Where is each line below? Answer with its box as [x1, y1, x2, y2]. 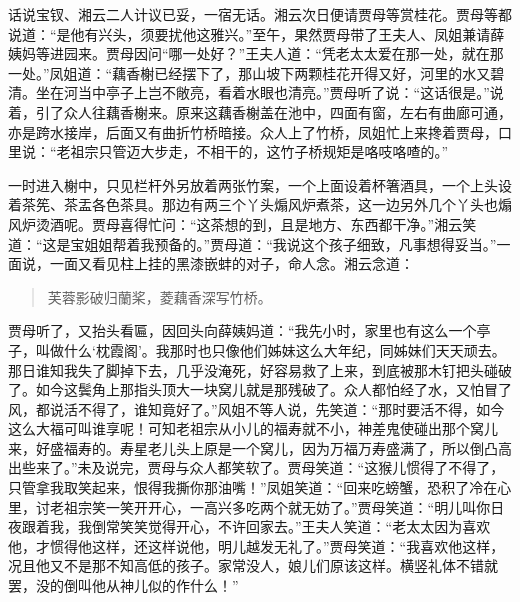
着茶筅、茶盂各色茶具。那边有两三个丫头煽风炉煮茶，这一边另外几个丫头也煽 [8, 194, 512, 215]
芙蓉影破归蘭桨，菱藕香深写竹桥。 [47, 286, 272, 307]
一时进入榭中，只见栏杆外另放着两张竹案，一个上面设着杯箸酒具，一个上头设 [8, 174, 512, 195]
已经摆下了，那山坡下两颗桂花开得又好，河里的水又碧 [154, 62, 505, 83]
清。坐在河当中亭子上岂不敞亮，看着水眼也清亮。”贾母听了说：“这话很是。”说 [8, 82, 504, 103]
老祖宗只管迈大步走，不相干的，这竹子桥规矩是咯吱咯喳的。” [56, 141, 449, 162]
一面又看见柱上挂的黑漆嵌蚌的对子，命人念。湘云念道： [49, 253, 414, 274]
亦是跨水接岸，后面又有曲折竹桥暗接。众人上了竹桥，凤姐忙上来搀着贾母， [8, 121, 498, 142]
